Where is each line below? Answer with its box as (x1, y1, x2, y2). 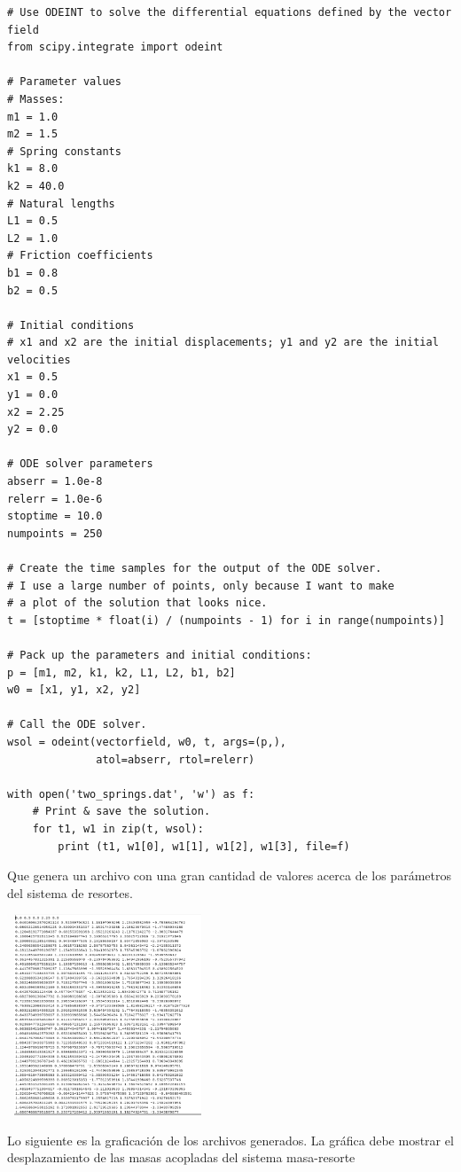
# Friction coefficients (7, 249, 153, 262)
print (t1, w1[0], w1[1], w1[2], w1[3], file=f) (58, 840, 350, 853)
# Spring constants (7, 145, 121, 158)
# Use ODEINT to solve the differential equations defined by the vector (7, 6, 452, 19)
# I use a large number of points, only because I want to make (7, 579, 395, 592)
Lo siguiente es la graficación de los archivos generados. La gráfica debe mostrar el (7, 1130, 454, 1149)
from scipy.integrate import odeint (7, 41, 223, 54)
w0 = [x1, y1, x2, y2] (7, 684, 141, 697)
